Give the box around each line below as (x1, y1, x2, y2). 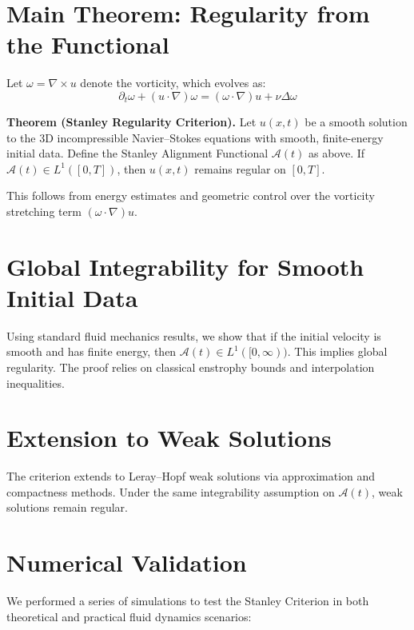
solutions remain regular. (6, 499, 128, 516)
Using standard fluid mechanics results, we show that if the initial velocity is (6, 327, 381, 344)
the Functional (6, 28, 169, 61)
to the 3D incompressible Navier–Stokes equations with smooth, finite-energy (6, 129, 384, 146)
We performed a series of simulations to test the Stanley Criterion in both (6, 592, 369, 609)
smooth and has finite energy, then (6, 343, 177, 360)
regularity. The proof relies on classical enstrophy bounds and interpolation (6, 358, 375, 375)
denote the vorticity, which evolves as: (80, 74, 266, 91)
